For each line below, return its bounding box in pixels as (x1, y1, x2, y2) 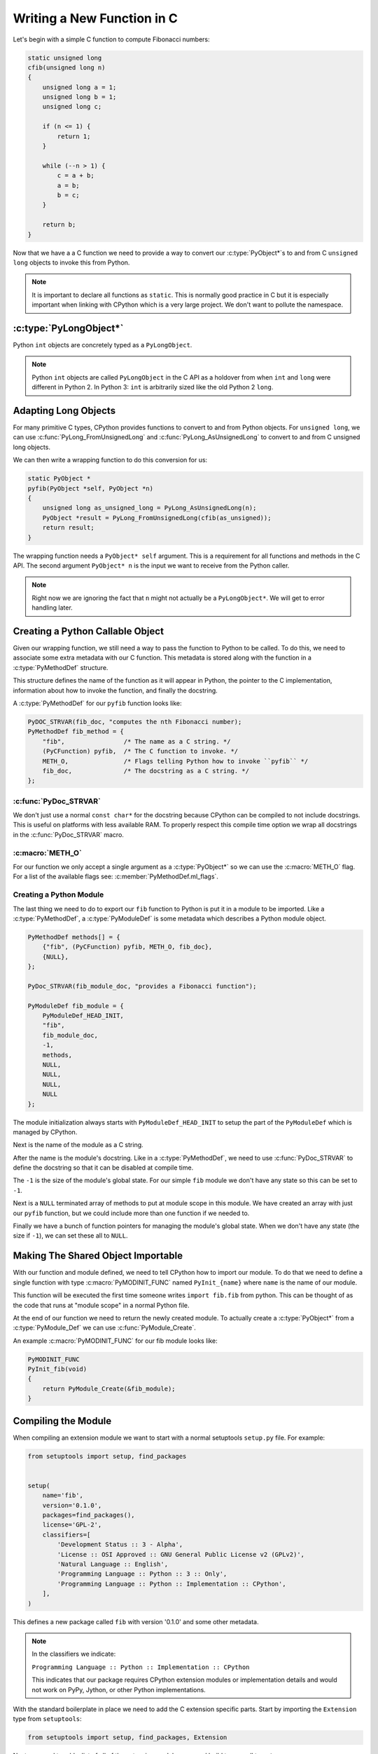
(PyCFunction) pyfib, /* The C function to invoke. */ (42, 747, 239, 756)
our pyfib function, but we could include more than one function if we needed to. (13, 1209, 250, 1217)
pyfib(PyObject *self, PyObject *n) (27, 484, 154, 493)
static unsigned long (27, 53, 102, 62)
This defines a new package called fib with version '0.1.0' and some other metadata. (13, 1617, 259, 1626)
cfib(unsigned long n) (27, 63, 106, 72)
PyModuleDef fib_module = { (27, 1002, 124, 1010)
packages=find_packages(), (42, 1511, 136, 1519)
